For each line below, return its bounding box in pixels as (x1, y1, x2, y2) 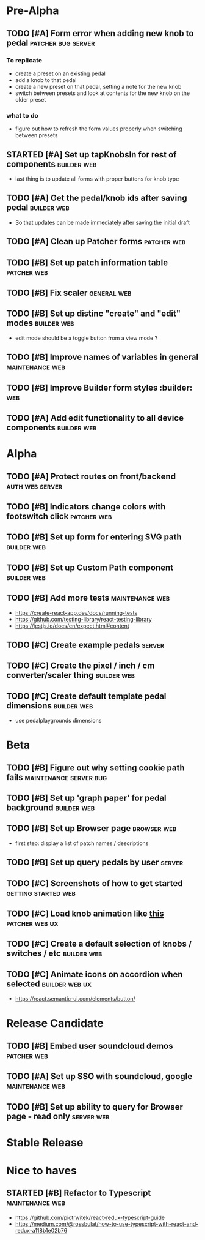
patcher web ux (6, 918, 59, 928)
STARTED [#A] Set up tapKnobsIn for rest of (6, 149, 177, 160)
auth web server (6, 481, 63, 491)
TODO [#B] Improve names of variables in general (6, 352, 199, 363)
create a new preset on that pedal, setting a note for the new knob (15, 83, 182, 90)
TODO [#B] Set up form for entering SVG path (6, 532, 182, 543)
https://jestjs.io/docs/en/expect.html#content (15, 622, 129, 629)
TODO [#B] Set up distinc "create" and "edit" (6, 309, 181, 319)
